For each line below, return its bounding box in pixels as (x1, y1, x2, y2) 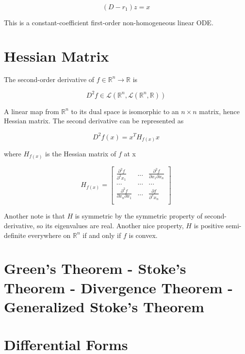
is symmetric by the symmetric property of (75, 211, 203, 221)
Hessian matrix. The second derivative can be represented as (4, 116, 184, 126)
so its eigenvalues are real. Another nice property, (37, 220, 184, 230)
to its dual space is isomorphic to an (71, 106, 179, 116)
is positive (194, 220, 224, 230)
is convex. (129, 230, 158, 240)
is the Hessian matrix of (45, 149, 116, 159)
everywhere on (28, 230, 71, 240)
